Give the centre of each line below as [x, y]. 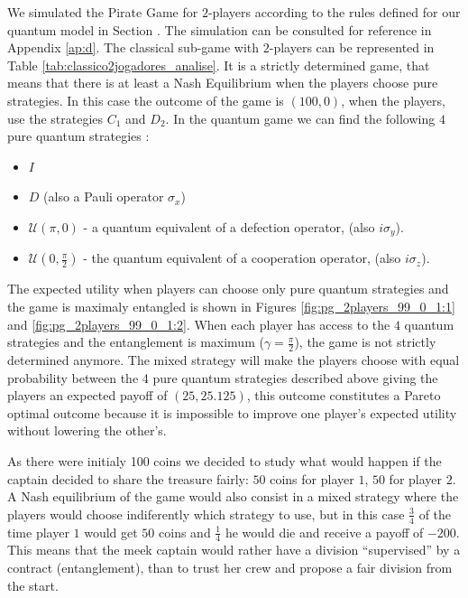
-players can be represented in [352, 47]
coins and [185, 532]
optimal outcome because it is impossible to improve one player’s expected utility [232, 412]
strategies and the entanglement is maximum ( [136, 342]
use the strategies [55, 118]
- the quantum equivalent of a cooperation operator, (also [242, 258]
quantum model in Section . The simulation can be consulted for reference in [220, 29]
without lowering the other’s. [87, 430]
